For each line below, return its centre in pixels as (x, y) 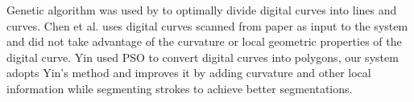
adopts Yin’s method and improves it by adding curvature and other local (189, 73)
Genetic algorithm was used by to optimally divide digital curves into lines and (202, 10)
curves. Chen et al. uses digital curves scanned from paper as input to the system (207, 25)
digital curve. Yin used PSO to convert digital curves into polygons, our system (203, 57)
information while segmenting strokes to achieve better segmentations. (180, 88)
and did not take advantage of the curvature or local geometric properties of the (204, 41)
